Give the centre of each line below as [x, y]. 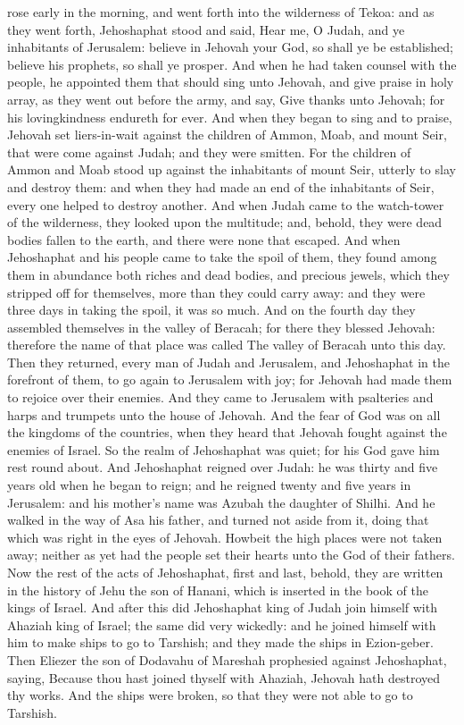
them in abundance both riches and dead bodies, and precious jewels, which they [228, 274]
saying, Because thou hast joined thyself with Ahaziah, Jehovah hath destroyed [224, 677]
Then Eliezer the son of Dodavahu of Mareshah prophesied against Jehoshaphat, [227, 659]
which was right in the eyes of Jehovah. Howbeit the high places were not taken [225, 537]
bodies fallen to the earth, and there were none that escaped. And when [204, 239]
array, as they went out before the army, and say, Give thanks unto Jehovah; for [226, 99]
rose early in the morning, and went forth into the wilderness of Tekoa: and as [221, 12]
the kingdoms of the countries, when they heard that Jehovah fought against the [227, 432]
